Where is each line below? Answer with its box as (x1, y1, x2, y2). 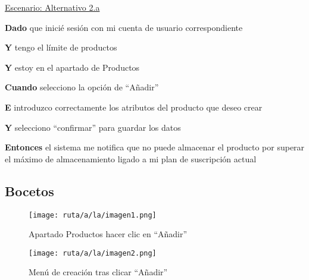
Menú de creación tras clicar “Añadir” (29, 266, 168, 278)
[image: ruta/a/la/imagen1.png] (29, 210, 157, 219)
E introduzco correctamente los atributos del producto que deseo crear (5, 100, 263, 113)
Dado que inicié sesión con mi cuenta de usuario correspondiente (5, 21, 243, 33)
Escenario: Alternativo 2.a (5, 1, 100, 13)
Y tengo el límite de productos (5, 41, 117, 54)
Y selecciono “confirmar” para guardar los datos (5, 121, 181, 133)
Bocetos (5, 181, 54, 200)
